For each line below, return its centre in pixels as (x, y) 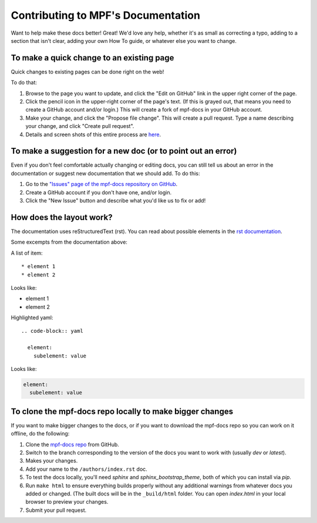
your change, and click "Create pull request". (80, 126)
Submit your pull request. (56, 510)
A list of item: (27, 253)
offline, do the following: (40, 434)
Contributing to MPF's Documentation (106, 15)
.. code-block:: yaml (52, 331)
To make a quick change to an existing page (92, 58)
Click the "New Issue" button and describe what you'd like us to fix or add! (116, 201)
